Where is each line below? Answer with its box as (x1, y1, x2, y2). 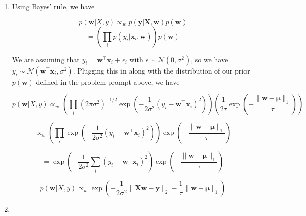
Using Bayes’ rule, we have (12, 1, 95, 11)
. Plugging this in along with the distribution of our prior (73, 65, 250, 76)
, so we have (191, 54, 228, 64)
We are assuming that (12, 54, 80, 64)
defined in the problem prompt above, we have (36, 76, 180, 87)
